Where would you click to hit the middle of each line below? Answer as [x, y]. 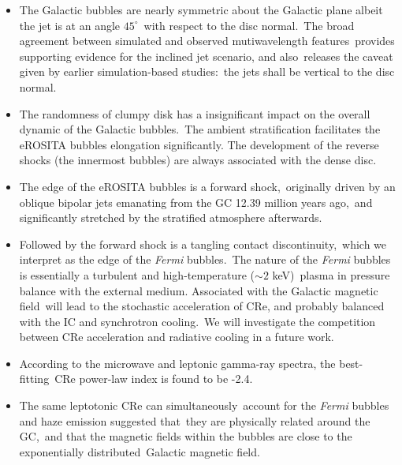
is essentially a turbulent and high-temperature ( [137, 274]
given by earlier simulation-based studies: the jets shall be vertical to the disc [207, 71]
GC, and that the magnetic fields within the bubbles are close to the [186, 436]
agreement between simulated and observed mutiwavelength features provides [207, 41]
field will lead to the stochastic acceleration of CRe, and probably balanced [202, 306]
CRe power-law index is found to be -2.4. [154, 379]
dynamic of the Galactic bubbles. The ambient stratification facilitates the [200, 129]
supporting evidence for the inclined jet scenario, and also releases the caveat [206, 56]
